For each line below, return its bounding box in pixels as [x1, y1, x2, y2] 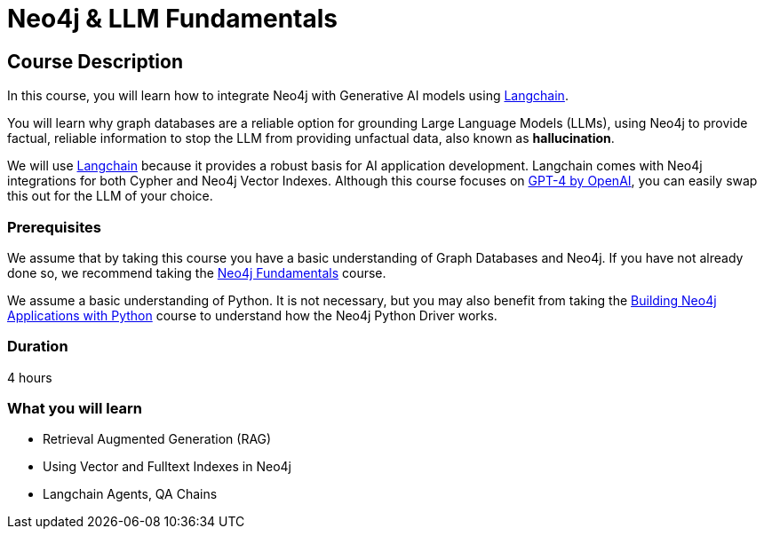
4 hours [7, 369, 52, 385]
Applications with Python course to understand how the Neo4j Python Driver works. [7, 307, 497, 323]
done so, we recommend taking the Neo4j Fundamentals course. [7, 264, 386, 280]
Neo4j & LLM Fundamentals [7, 4, 338, 34]
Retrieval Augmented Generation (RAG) [43, 431, 272, 447]
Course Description [7, 50, 183, 73]
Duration [7, 337, 68, 356]
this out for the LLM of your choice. [7, 188, 213, 204]
